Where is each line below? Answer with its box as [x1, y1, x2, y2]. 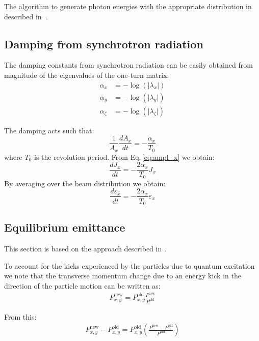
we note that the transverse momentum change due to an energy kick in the [4, 270, 241, 281]
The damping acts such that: [4, 125, 94, 135]
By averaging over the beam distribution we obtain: [4, 178, 166, 188]
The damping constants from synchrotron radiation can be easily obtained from [4, 60, 253, 70]
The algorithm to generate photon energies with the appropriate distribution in [4, 1, 252, 11]
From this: [4, 311, 37, 322]
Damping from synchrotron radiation [4, 36, 203, 51]
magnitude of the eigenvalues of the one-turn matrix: [4, 69, 169, 80]
